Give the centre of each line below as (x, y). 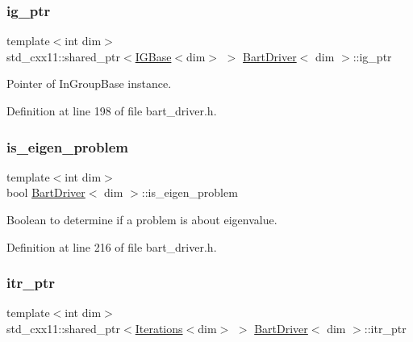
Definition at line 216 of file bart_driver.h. (112, 246)
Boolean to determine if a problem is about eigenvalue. (142, 219)
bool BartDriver (46, 192)
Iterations (159, 328)
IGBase (153, 56)
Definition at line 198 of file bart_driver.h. (112, 111)
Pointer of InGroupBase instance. (89, 83)
